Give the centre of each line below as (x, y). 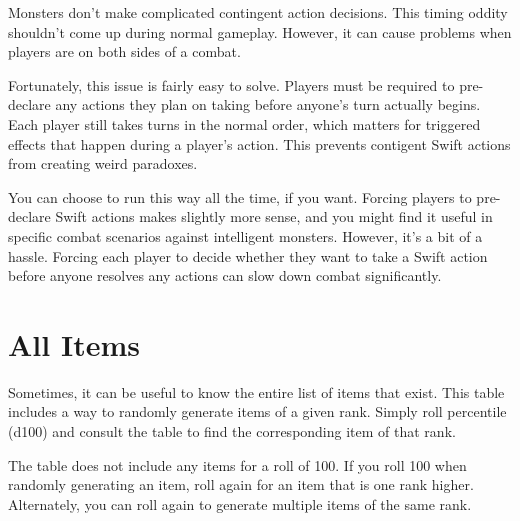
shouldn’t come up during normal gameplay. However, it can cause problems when (260, 31)
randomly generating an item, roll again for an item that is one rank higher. (241, 484)
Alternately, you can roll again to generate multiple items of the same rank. (240, 503)
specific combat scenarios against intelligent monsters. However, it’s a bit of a (245, 235)
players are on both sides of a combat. (124, 51)
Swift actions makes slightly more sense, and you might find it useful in (274, 216)
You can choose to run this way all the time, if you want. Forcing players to (240, 196)
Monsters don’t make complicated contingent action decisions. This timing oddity (258, 12)
